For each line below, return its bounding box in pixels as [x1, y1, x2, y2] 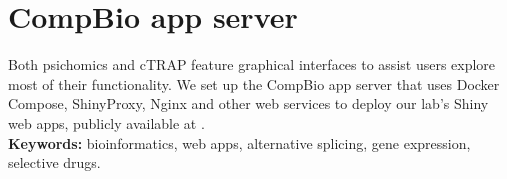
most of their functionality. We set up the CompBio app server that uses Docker [8, 73, 500, 94]
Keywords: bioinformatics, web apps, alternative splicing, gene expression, [8, 132, 471, 153]
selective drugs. [8, 152, 101, 173]
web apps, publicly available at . [8, 112, 205, 133]
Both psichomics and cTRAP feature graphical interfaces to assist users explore [8, 54, 496, 75]
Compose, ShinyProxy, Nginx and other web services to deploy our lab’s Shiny [8, 93, 489, 114]
